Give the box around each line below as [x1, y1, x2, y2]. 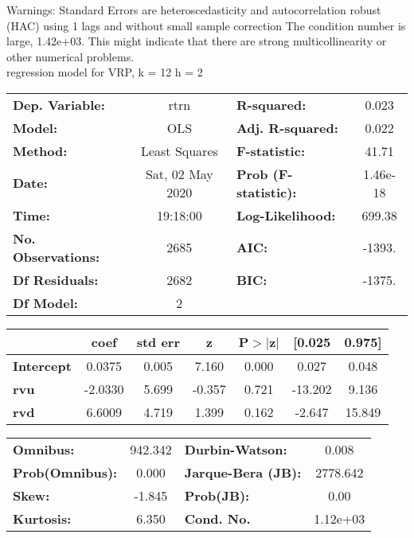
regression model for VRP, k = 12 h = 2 [6, 64, 203, 80]
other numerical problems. [6, 48, 135, 64]
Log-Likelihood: [236, 205, 336, 224]
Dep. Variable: [13, 95, 105, 114]
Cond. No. [184, 509, 251, 528]
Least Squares [140, 141, 218, 160]
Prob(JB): [184, 485, 250, 505]
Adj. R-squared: [236, 118, 338, 137]
